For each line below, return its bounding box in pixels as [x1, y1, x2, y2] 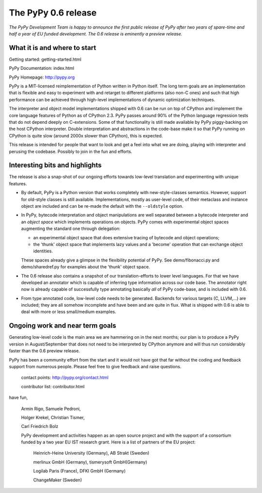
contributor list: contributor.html [21, 383, 85, 389]
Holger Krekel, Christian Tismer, [21, 414, 85, 420]
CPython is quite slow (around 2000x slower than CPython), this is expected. [9, 132, 163, 138]
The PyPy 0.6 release [9, 7, 97, 18]
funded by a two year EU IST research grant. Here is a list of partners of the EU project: [21, 439, 196, 445]
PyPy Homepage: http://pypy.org [9, 74, 75, 80]
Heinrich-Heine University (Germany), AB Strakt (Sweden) [33, 450, 150, 456]
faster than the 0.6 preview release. [9, 348, 80, 354]
